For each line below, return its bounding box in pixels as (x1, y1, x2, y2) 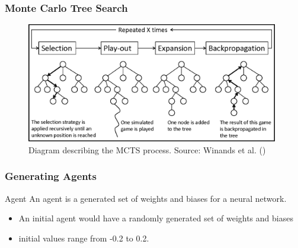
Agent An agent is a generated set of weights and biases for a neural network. (5, 192, 287, 204)
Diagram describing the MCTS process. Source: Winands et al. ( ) (28, 143, 266, 156)
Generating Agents (5, 169, 97, 183)
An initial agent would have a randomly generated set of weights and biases (18, 212, 293, 224)
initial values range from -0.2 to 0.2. (18, 231, 149, 244)
